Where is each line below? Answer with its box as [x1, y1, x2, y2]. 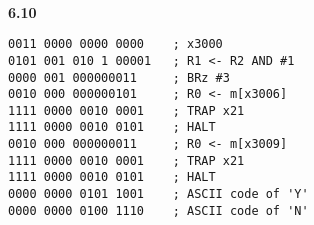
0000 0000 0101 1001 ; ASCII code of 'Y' [8, 187, 309, 202]
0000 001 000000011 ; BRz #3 [8, 70, 230, 85]
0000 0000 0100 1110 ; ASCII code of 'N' [8, 203, 309, 218]
